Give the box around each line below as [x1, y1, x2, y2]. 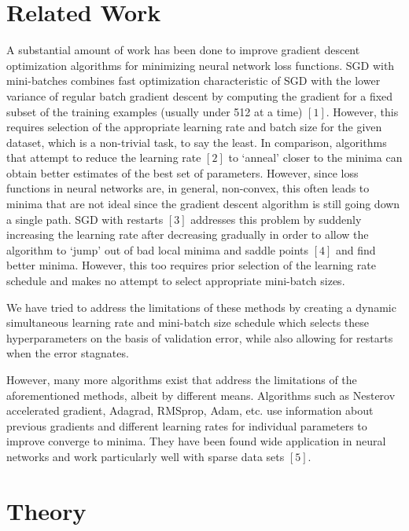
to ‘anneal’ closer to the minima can [228, 149, 403, 166]
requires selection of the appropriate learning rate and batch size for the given [6, 119, 382, 135]
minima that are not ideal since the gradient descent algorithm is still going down [6, 196, 400, 212]
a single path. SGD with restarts [6, 211, 164, 227]
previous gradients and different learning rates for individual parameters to [6, 417, 367, 434]
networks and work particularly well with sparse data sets [6, 448, 285, 464]
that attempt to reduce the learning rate [6, 149, 201, 166]
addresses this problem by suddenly [190, 211, 362, 227]
